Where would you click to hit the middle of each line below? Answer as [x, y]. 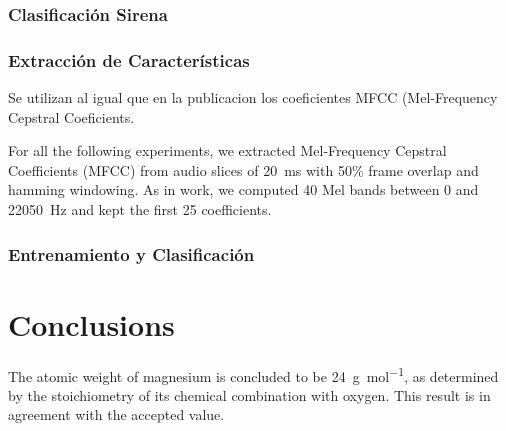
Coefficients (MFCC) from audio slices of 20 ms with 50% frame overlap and [243, 169]
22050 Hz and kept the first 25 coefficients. [140, 209]
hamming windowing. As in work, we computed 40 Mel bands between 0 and [243, 189]
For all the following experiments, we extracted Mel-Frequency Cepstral [227, 150]
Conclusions [91, 323]
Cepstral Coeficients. [71, 116]
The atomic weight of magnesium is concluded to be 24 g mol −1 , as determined [253, 374]
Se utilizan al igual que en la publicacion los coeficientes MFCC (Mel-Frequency [253, 97]
